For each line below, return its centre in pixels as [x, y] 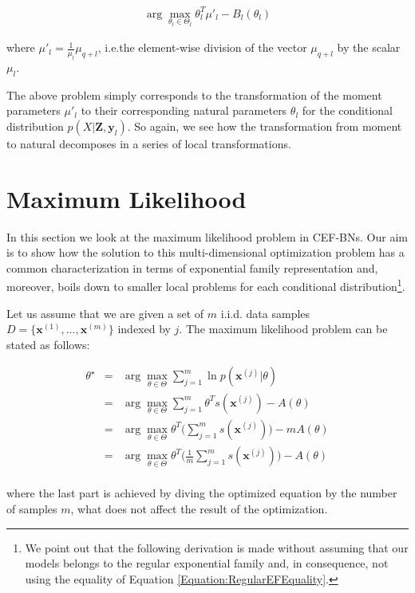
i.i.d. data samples [265, 313]
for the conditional [347, 110]
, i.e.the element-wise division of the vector [202, 47]
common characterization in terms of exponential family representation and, [192, 267]
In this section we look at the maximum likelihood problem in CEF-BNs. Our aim [207, 236]
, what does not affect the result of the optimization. [199, 509]
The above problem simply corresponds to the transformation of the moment [194, 94]
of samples [32, 509]
